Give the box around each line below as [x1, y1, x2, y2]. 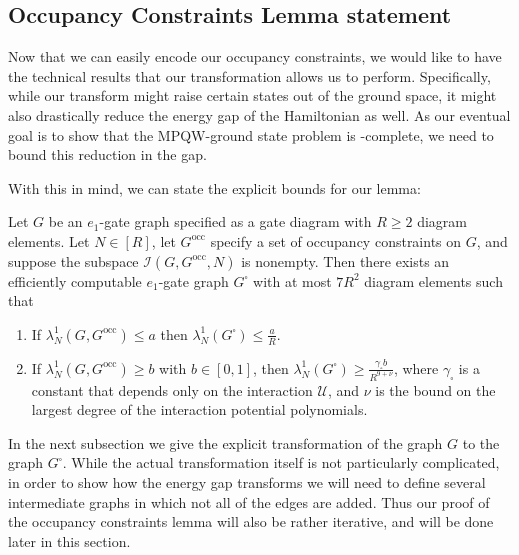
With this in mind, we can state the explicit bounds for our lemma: [8, 177, 421, 198]
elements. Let [8, 230, 90, 251]
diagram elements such [364, 270, 503, 291]
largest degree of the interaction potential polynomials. [31, 399, 368, 420]
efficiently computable [8, 270, 142, 291]
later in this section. [8, 530, 131, 551]
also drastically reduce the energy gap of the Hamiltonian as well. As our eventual [8, 104, 511, 125]
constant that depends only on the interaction [31, 379, 313, 400]
